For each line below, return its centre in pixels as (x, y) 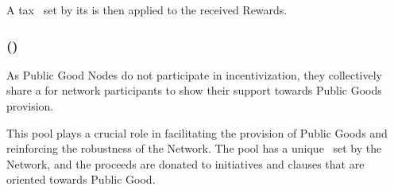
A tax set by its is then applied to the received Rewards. (147, 10)
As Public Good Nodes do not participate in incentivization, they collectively (195, 74)
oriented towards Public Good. (81, 179)
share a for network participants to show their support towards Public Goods (194, 90)
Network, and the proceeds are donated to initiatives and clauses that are (185, 163)
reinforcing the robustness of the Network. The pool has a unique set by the (194, 148)
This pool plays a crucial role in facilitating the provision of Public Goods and (197, 132)
